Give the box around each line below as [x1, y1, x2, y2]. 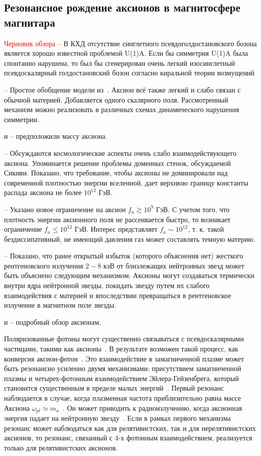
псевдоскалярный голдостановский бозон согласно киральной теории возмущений [4, 67, 254, 78]
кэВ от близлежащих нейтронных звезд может [103, 260, 244, 270]
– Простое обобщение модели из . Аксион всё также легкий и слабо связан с [4, 84, 241, 95]
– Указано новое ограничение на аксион [4, 204, 126, 214]
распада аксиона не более [4, 187, 82, 198]
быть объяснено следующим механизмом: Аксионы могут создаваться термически [4, 270, 254, 281]
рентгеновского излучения [4, 260, 83, 270]
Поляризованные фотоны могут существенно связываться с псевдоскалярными [4, 333, 244, 344]
